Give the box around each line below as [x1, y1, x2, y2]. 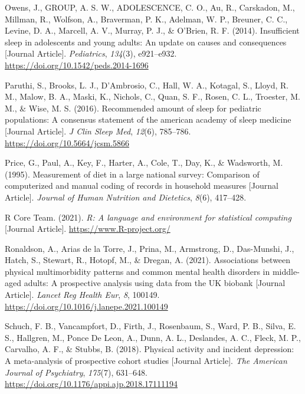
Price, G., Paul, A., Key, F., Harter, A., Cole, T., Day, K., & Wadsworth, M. [5, 156, 283, 169]
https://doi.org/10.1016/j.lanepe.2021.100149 [5, 300, 168, 312]
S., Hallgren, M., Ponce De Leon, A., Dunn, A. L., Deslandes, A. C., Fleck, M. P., [5, 331, 301, 343]
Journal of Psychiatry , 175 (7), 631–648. [5, 366, 147, 378]
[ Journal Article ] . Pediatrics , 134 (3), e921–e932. [5, 47, 177, 60]
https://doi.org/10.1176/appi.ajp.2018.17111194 [5, 377, 178, 390]
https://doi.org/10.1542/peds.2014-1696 [5, 58, 149, 71]
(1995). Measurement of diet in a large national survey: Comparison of [5, 168, 260, 180]
